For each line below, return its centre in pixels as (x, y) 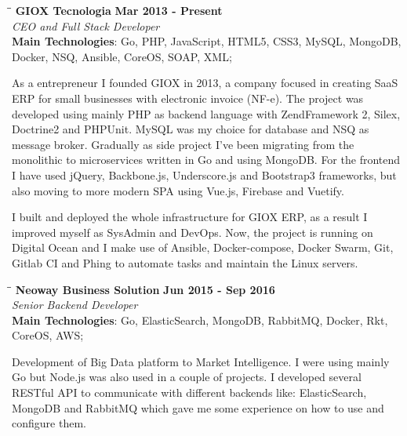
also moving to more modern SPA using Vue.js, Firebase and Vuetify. (178, 190)
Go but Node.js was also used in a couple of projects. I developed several (187, 377)
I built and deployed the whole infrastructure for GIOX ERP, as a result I (190, 217)
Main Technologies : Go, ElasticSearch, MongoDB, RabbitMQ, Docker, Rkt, (200, 320)
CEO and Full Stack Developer (86, 25)
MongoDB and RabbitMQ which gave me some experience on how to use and (198, 407)
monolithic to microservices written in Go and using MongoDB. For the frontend (206, 160)
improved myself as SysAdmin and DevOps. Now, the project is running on (193, 232)
